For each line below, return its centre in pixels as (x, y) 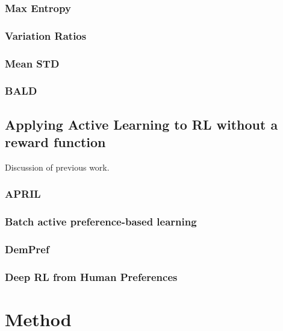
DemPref (27, 249)
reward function (55, 142)
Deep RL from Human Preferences (91, 277)
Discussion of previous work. (57, 167)
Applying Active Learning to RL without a (141, 124)
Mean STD (32, 63)
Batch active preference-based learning (101, 222)
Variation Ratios (46, 35)
